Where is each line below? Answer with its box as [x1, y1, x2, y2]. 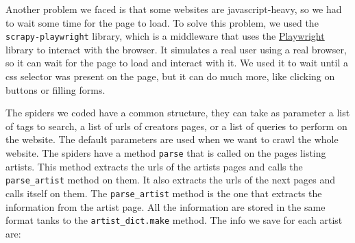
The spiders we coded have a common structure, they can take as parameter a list [5, 105, 350, 120]
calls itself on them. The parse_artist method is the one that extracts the [5, 186, 322, 200]
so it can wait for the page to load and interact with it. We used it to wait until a [5, 55, 348, 70]
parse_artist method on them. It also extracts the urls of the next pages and [5, 172, 335, 187]
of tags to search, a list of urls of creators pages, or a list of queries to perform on [5, 118, 347, 133]
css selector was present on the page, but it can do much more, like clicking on [5, 69, 335, 84]
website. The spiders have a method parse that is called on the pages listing [5, 146, 326, 159]
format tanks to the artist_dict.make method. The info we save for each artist [5, 213, 343, 227]
